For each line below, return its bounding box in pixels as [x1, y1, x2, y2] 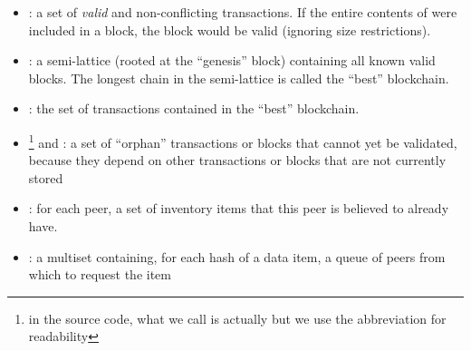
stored [28, 168, 63, 187]
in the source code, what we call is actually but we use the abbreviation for [28, 308, 447, 327]
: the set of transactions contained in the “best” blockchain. [28, 99, 360, 118]
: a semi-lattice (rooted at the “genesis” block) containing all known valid [28, 51, 436, 70]
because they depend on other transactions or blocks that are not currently [28, 151, 447, 170]
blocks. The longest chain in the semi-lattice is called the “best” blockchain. [28, 68, 449, 87]
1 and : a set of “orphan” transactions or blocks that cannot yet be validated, [28, 130, 457, 151]
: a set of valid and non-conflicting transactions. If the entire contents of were [28, 3, 457, 21]
